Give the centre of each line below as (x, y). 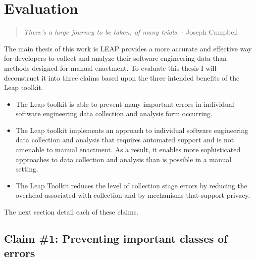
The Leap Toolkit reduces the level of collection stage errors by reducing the (131, 185)
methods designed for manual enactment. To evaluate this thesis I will (110, 67)
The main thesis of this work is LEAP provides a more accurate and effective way (128, 48)
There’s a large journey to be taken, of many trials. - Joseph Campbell (131, 32)
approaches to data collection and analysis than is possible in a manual (124, 159)
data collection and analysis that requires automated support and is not (125, 140)
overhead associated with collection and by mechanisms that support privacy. (133, 195)
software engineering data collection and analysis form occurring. (114, 113)
